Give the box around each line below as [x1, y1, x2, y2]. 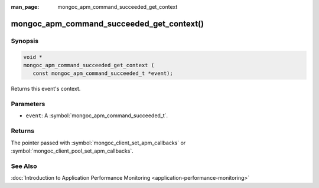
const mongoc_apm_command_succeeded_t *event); [32, 70, 174, 77]
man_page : [11, 4, 40, 10]
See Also [11, 162, 37, 170]
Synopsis [11, 37, 38, 45]
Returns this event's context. [11, 85, 81, 93]
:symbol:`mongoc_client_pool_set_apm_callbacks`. [11, 147, 134, 154]
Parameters [11, 100, 45, 108]
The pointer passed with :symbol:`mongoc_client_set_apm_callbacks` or [11, 139, 186, 146]
